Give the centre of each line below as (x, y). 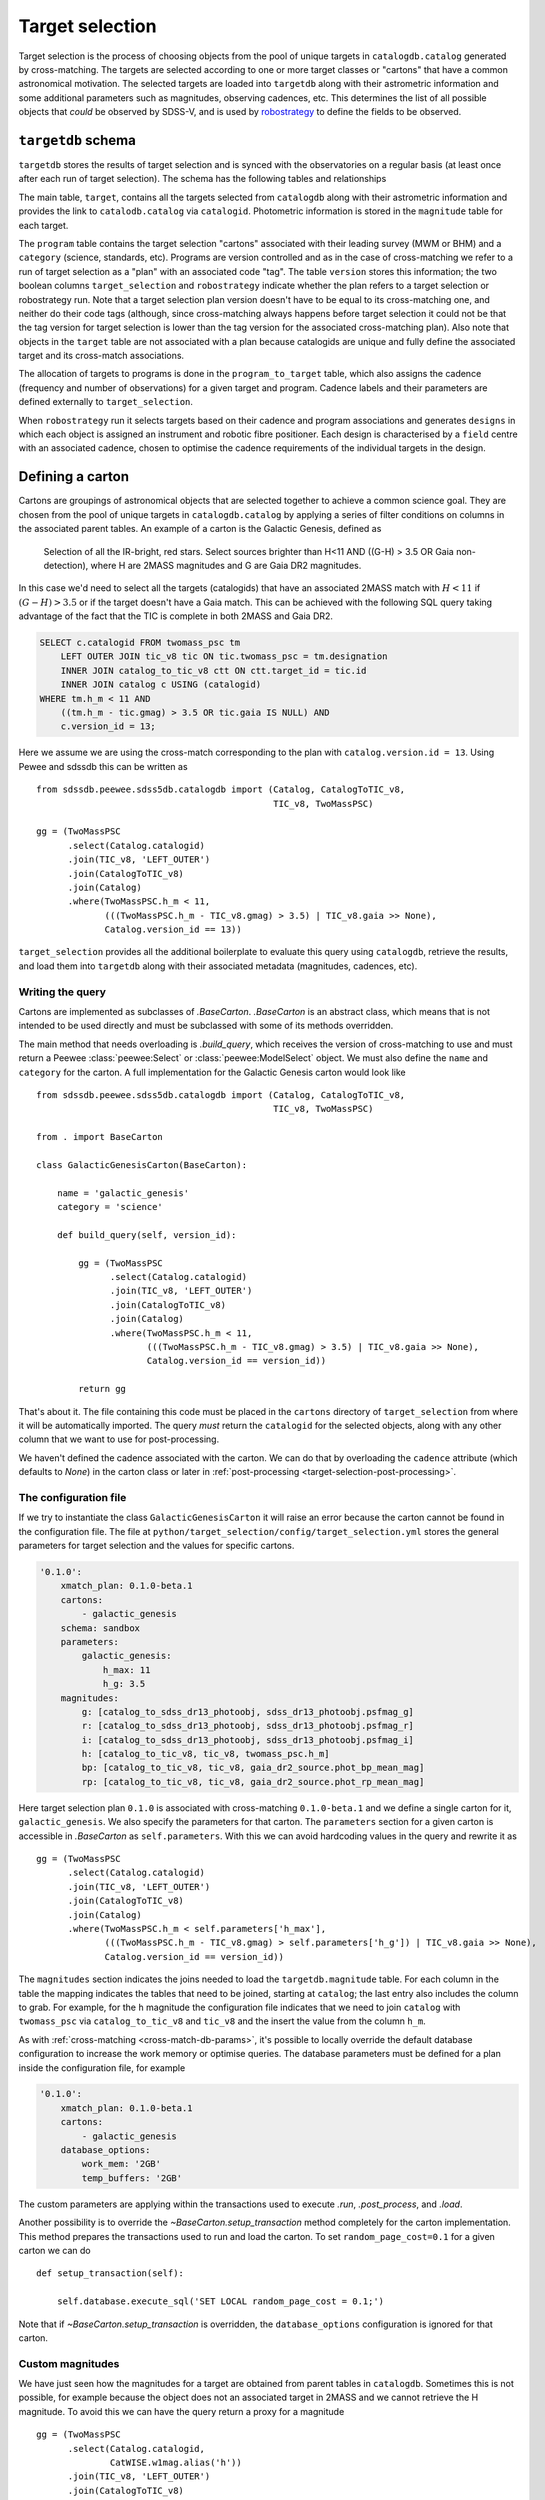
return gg (102, 1389)
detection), (66, 565)
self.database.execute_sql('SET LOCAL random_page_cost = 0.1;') (220, 2301)
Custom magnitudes (69, 2363)
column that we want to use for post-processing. (119, 1439)
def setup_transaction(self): (110, 2273)
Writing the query (62, 992)
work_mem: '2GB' (121, 2164)
